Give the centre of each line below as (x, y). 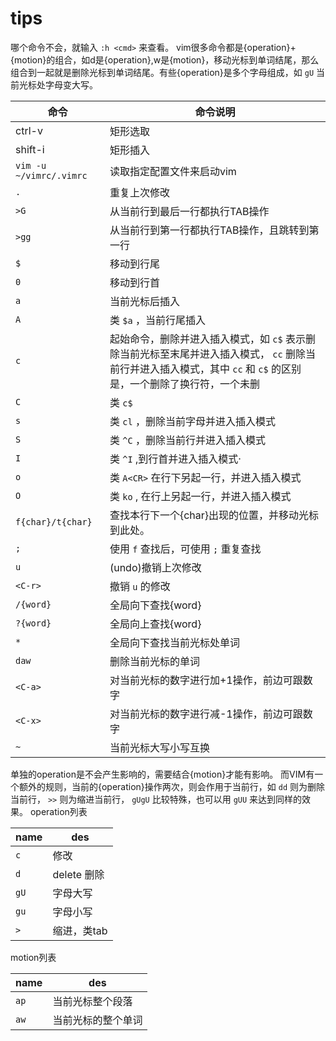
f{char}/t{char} (54, 521)
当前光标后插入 (144, 301)
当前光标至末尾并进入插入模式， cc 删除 (212, 354)
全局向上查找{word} (155, 624)
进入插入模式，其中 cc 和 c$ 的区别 (220, 369)
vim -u (31, 165)
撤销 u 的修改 (140, 586)
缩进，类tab (80, 930)
